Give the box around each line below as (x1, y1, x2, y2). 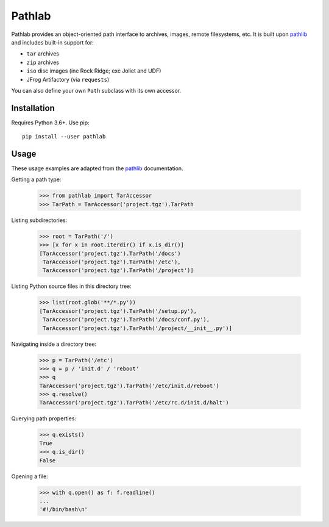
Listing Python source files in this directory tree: (11, 282, 132, 290)
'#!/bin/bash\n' (39, 506, 88, 513)
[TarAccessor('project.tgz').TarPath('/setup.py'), (39, 307, 197, 314)
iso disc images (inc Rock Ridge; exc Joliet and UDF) (26, 67, 161, 74)
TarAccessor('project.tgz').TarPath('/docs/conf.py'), (43, 316, 210, 323)
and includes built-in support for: (11, 38, 94, 46)
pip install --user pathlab (22, 133, 106, 140)
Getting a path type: (11, 176, 62, 183)
